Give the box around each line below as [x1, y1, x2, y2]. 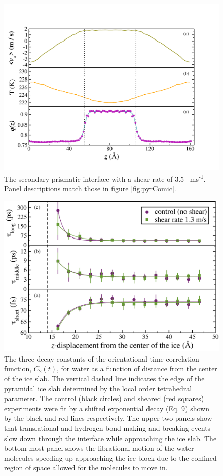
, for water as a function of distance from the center [56, 363, 217, 374]
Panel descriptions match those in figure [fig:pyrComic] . [4, 183, 176, 194]
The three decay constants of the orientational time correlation [4, 353, 199, 364]
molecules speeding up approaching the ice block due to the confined [4, 452, 217, 463]
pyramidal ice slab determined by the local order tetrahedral [4, 383, 192, 393]
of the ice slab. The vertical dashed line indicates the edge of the [4, 373, 205, 384]
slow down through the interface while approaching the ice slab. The [4, 432, 217, 443]
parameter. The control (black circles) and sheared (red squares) [4, 393, 204, 404]
